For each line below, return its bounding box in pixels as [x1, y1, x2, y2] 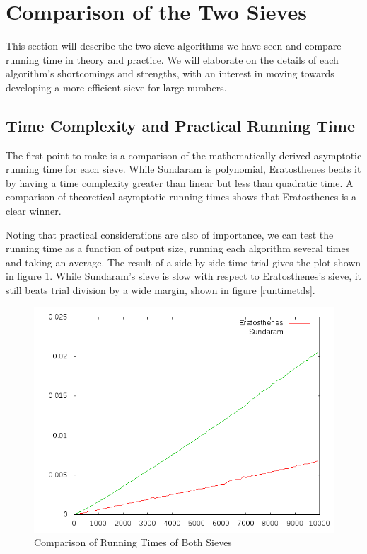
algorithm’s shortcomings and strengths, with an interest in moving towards [6, 66, 334, 81]
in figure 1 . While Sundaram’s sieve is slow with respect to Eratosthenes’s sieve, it [6, 268, 362, 283]
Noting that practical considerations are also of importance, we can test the [6, 227, 334, 242]
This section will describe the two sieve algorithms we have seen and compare [6, 38, 342, 53]
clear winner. [6, 203, 62, 218]
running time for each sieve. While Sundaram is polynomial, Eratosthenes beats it [6, 162, 361, 176]
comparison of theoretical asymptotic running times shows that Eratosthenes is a [6, 189, 357, 204]
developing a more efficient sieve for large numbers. [6, 79, 227, 94]
